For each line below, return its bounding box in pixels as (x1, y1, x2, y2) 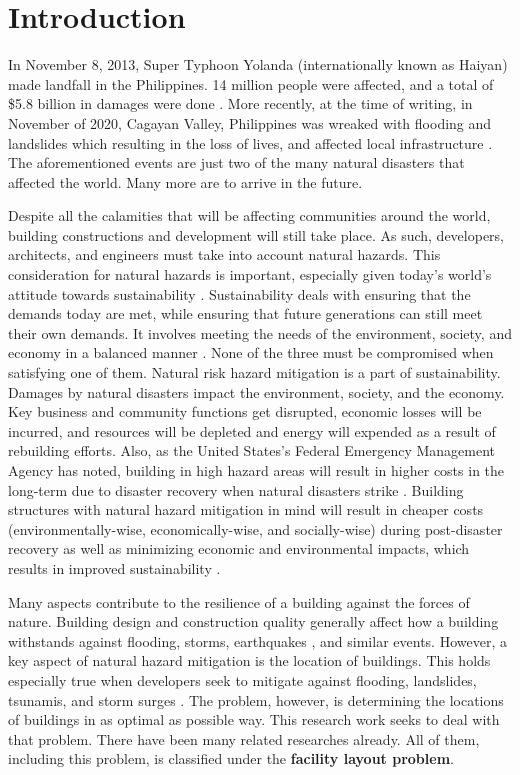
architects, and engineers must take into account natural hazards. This (8, 244, 441, 265)
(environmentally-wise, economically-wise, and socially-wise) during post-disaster (8, 518, 503, 539)
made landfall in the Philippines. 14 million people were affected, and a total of (8, 73, 494, 94)
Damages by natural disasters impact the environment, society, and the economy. (8, 381, 505, 402)
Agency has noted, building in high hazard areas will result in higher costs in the (8, 460, 505, 480)
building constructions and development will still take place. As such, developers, (8, 224, 504, 245)
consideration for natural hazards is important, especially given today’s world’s (8, 264, 492, 285)
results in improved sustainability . (8, 557, 221, 578)
